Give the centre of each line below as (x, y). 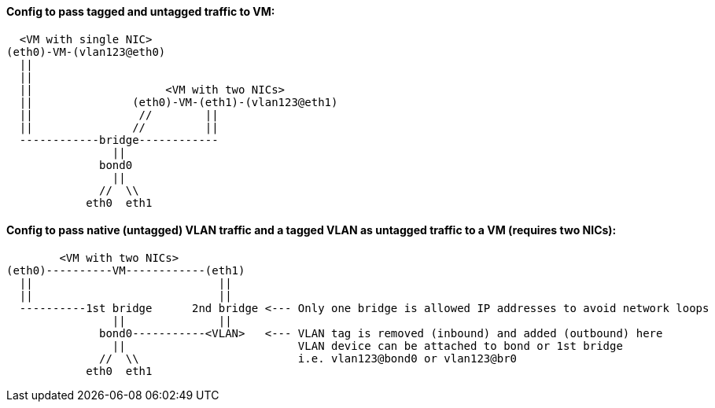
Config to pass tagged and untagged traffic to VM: (141, 11)
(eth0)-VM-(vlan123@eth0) (86, 51)
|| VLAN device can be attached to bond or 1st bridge (367, 346)
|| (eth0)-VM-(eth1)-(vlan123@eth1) (179, 102)
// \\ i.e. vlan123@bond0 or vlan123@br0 (308, 358)
